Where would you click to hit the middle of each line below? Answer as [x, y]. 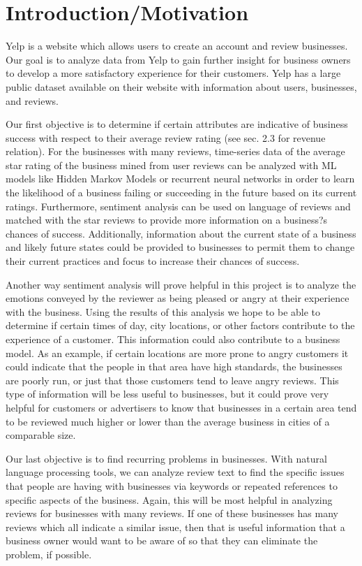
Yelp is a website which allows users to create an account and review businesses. [177, 46]
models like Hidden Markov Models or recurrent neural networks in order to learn [180, 179]
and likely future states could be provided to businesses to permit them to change [180, 247]
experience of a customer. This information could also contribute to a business [173, 339]
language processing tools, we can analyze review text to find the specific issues [175, 472]
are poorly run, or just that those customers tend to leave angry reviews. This [172, 380]
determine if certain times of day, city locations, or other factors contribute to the [180, 325]
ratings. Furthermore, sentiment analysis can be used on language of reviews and [178, 206]
